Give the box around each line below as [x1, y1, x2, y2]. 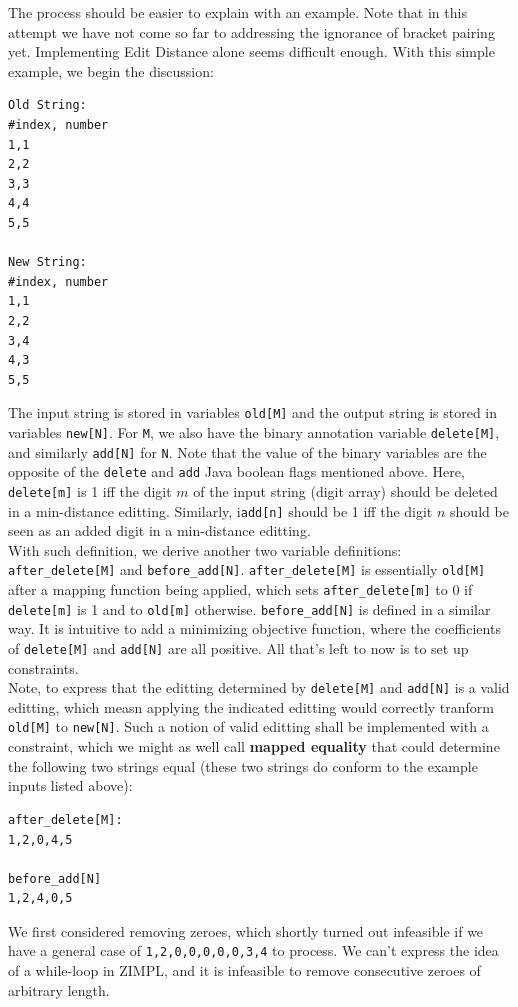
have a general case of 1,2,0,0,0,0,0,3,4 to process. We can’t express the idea [8, 940, 499, 961]
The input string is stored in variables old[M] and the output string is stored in [8, 402, 498, 423]
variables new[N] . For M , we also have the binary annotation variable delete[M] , [8, 421, 500, 442]
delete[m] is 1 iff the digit [8, 480, 172, 501]
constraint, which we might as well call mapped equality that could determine [8, 736, 500, 757]
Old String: [8, 98, 87, 113]
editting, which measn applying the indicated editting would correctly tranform [8, 696, 495, 717]
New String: [8, 255, 87, 270]
